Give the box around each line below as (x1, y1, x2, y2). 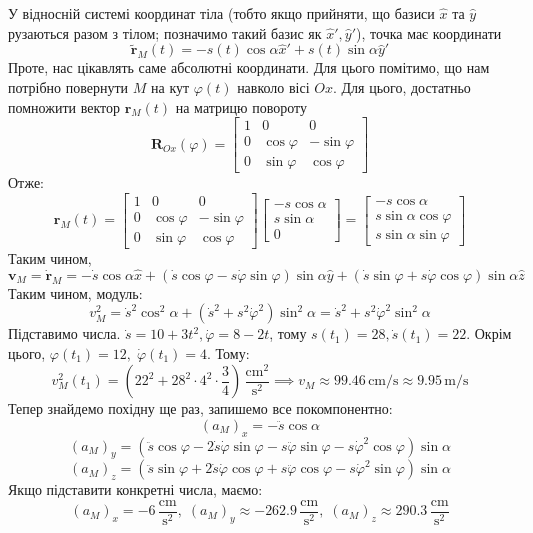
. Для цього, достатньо (332, 77, 471, 97)
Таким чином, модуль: (8, 282, 143, 303)
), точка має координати (356, 22, 502, 43)
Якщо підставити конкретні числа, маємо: (8, 479, 263, 500)
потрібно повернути (8, 77, 129, 97)
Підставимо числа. (8, 323, 121, 344)
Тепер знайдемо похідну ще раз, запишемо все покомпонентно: (8, 398, 393, 419)
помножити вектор (8, 96, 120, 117)
